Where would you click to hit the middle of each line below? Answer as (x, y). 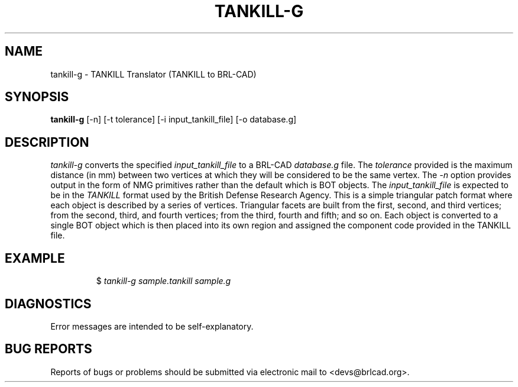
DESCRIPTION (47, 142)
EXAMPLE (35, 258)
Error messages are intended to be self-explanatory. (152, 326)
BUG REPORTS (48, 349)
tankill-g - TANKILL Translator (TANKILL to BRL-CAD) (153, 74)
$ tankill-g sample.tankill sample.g (164, 281)
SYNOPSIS (37, 97)
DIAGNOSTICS (48, 304)
